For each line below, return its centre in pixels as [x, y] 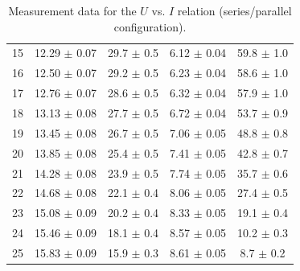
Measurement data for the [72, 10]
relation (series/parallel [234, 10]
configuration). [150, 26]
